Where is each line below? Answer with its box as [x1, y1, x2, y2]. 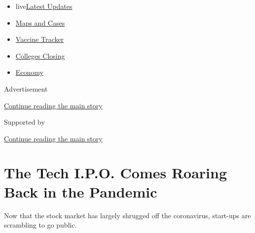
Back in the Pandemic [4, 181, 157, 201]
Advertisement [4, 83, 48, 94]
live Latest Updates [15, 1, 73, 11]
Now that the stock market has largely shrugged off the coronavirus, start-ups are [4, 210, 251, 220]
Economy [15, 67, 43, 77]
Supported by [4, 117, 45, 127]
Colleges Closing [15, 50, 65, 61]
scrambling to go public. [4, 220, 77, 230]
